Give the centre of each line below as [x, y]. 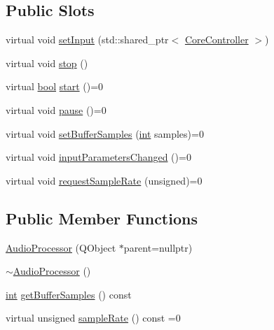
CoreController [217, 40]
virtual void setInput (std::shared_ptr [87, 40]
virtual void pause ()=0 [56, 109]
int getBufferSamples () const [69, 294]
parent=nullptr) [158, 247]
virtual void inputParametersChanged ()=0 [98, 157]
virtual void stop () [47, 63]
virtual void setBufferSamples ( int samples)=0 [105, 133]
